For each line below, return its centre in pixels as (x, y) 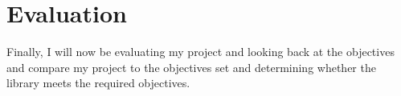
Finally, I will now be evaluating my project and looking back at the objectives (200, 52)
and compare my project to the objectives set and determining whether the (191, 67)
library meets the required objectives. (98, 83)
